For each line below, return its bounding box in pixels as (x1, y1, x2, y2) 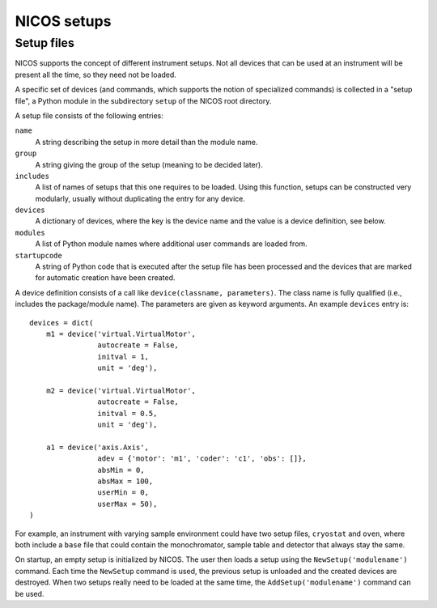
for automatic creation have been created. (35, 273, 176, 283)
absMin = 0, (97, 466, 145, 474)
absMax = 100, (97, 477, 154, 486)
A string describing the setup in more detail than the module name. (35, 137, 258, 147)
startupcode (15, 251, 62, 260)
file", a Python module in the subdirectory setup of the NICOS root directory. (15, 96, 272, 105)
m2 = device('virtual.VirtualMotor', (45, 385, 196, 395)
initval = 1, (97, 352, 150, 361)
